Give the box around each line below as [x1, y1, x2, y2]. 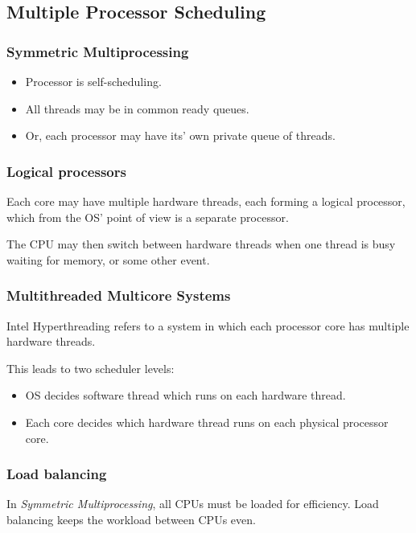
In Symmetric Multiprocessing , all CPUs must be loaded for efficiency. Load [6, 495, 379, 512]
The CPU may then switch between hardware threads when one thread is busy [6, 236, 396, 252]
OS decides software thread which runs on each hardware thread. [25, 387, 346, 404]
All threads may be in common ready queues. [25, 100, 249, 117]
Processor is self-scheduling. [25, 73, 162, 89]
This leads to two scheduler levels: [6, 359, 175, 376]
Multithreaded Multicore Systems [6, 285, 231, 305]
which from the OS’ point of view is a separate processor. [6, 208, 289, 225]
